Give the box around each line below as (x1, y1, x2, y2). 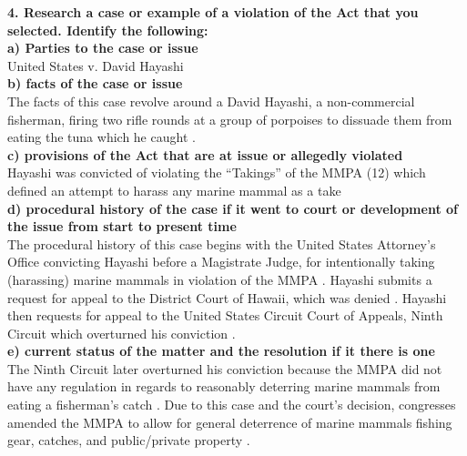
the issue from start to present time (7, 217, 237, 236)
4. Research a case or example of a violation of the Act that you (7, 3, 419, 21)
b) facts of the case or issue (7, 74, 183, 93)
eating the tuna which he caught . (7, 127, 196, 147)
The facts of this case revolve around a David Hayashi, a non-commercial (7, 91, 415, 110)
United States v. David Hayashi (7, 56, 184, 75)
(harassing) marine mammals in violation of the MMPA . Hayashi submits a (7, 269, 432, 289)
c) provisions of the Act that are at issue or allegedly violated (7, 145, 403, 164)
